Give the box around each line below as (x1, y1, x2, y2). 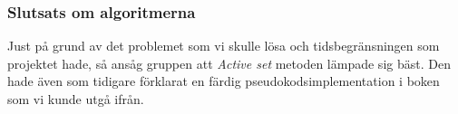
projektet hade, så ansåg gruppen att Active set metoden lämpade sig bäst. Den (7, 53, 451, 72)
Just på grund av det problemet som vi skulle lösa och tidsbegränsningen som (7, 36, 440, 55)
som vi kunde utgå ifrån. (7, 90, 144, 108)
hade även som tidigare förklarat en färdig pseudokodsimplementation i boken (7, 71, 440, 90)
